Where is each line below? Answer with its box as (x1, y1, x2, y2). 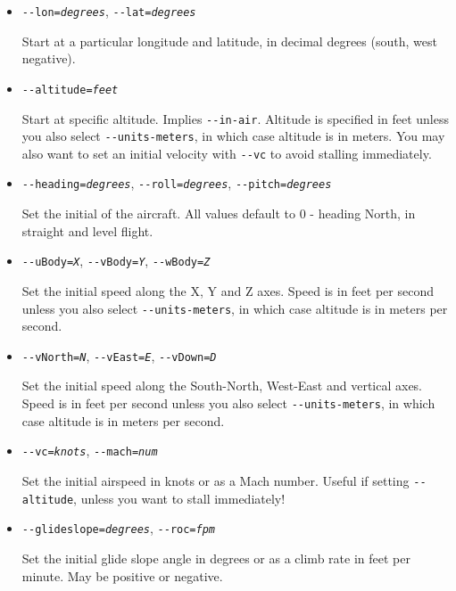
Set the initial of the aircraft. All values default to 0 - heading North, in (21, 204, 416, 223)
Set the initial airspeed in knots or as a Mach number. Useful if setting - (21, 471, 420, 489)
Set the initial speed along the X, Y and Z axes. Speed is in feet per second (21, 281, 434, 300)
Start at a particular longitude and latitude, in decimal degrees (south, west (21, 31, 437, 50)
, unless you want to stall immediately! (73, 488, 286, 507)
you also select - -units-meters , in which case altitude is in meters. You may (21, 127, 445, 145)
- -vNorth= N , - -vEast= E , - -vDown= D (21, 346, 217, 365)
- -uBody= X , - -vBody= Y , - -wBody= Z (21, 251, 211, 270)
